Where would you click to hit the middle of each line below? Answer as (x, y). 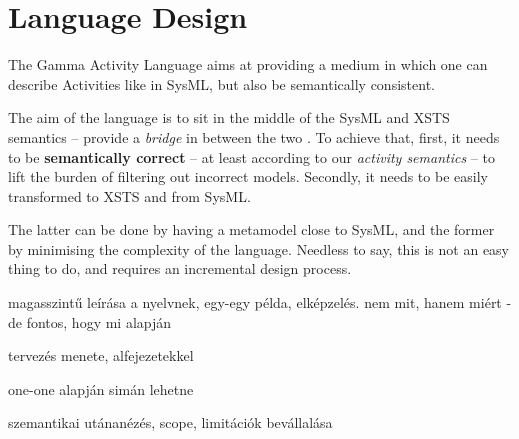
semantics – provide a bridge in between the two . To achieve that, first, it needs (254, 136)
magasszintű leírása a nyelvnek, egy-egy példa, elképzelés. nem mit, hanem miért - (260, 302)
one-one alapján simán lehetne (101, 388)
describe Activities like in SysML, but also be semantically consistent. (221, 83)
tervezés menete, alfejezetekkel (101, 355)
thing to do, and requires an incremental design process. (180, 268)
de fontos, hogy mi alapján (90, 321)
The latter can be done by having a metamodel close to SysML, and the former (251, 229)
